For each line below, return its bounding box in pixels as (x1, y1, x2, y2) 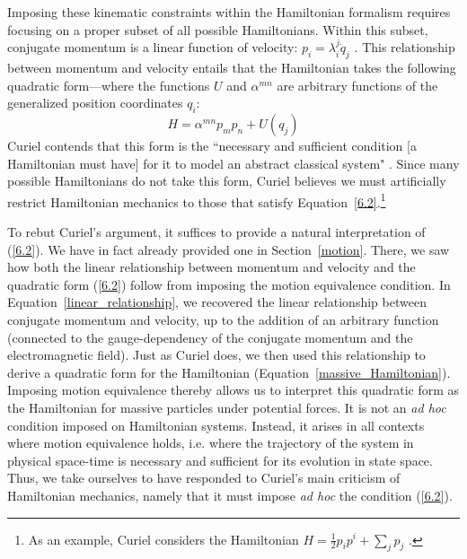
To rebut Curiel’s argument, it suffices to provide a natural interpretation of (7, 223, 426, 240)
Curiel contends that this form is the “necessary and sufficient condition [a (7, 135, 417, 154)
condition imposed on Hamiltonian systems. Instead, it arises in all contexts (7, 415, 425, 434)
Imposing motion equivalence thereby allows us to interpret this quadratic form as (7, 380, 460, 399)
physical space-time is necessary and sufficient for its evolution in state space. (7, 450, 433, 469)
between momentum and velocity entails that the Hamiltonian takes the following (7, 57, 456, 76)
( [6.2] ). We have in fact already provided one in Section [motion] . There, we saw (7, 240, 450, 258)
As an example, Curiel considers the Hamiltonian (28, 529, 299, 548)
